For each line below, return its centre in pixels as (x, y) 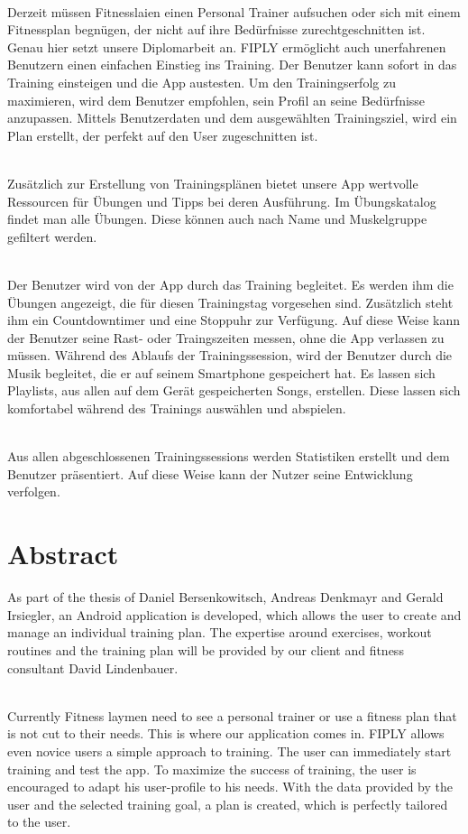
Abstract (63, 554)
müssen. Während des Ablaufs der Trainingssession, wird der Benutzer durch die (230, 355)
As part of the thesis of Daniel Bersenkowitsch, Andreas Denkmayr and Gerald (225, 597)
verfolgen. (34, 491)
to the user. (39, 822)
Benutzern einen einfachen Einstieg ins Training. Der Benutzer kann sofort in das (232, 65)
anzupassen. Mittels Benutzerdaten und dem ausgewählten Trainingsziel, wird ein (232, 118)
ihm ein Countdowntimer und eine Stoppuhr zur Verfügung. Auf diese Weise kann (234, 320)
